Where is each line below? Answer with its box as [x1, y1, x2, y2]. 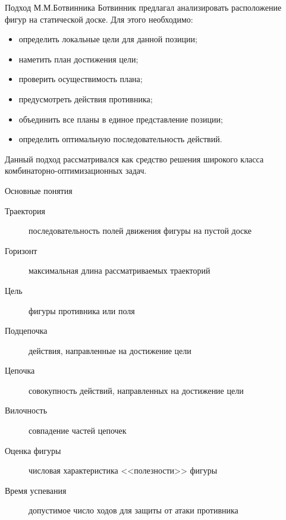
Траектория [5, 204, 45, 217]
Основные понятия [5, 184, 73, 196]
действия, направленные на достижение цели [29, 344, 191, 356]
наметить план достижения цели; [18, 52, 139, 65]
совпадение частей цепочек [29, 424, 127, 437]
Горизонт [5, 244, 37, 256]
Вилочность [5, 404, 48, 416]
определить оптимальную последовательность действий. [18, 133, 222, 145]
